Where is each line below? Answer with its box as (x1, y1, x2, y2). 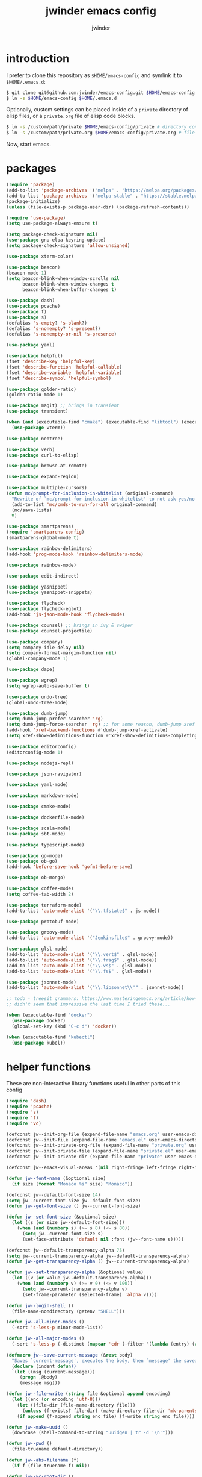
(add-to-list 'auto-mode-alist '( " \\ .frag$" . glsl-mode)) (6, 957, 158, 963)
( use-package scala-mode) (6, 825, 71, 831)
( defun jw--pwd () (6, 1441, 52, 1447)
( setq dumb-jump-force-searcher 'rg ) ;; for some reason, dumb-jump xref (6, 722, 195, 728)
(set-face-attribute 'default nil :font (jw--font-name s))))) (22, 1236, 185, 1242)
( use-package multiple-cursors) (6, 485, 87, 491)
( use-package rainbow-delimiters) (6, 546, 93, 552)
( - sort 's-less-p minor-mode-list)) (11, 1325, 103, 1331)
